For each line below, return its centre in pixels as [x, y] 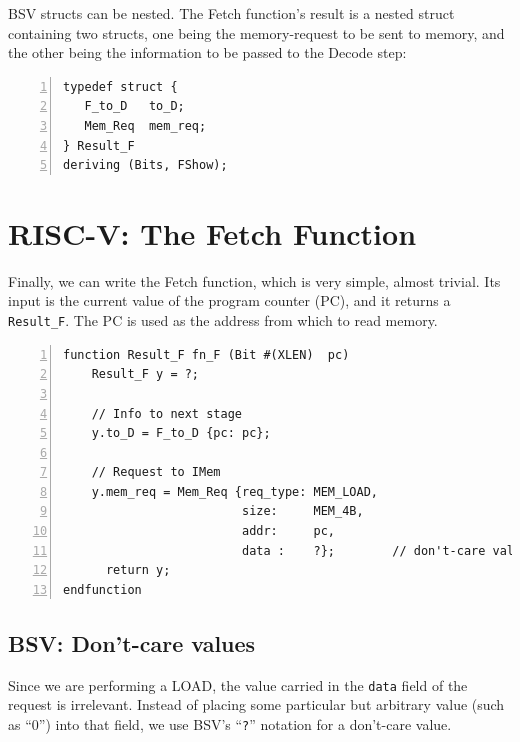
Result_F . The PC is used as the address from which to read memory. [223, 320]
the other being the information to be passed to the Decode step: [207, 52]
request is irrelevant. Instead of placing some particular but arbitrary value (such [256, 704]
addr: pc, [288, 531]
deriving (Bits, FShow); [145, 165]
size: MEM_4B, [302, 511]
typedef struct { [120, 86]
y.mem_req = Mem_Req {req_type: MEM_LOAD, [234, 491]
